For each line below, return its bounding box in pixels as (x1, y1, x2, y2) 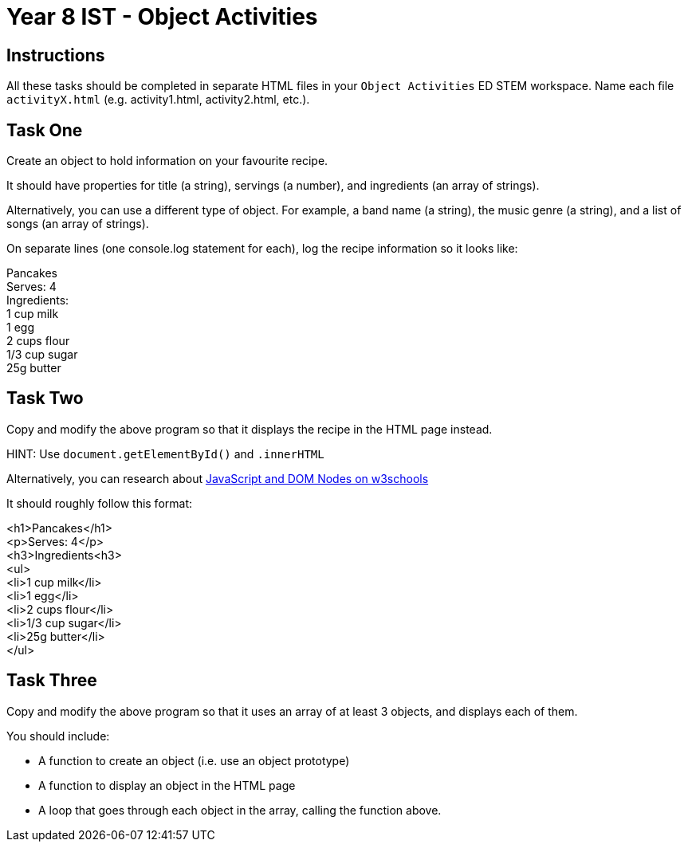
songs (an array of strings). (6, 217, 149, 231)
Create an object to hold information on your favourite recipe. (6, 154, 328, 168)
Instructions (6, 45, 105, 65)
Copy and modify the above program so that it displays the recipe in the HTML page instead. (6, 422, 493, 436)
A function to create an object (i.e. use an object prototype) (38, 753, 350, 768)
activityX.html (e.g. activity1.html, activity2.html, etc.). (6, 92, 310, 107)
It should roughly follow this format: (6, 496, 193, 510)
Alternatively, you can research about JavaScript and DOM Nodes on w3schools (6, 471, 429, 485)
